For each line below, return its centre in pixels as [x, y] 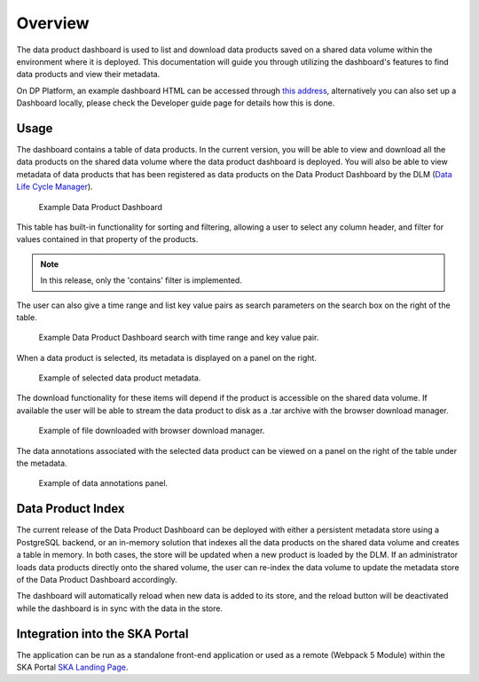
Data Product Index [71, 509]
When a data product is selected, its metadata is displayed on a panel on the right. [166, 357]
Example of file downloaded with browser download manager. [152, 431]
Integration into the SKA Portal [102, 634]
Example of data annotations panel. [103, 483]
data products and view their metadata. [88, 74]
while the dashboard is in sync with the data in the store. [120, 608]
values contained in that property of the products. [107, 239]
